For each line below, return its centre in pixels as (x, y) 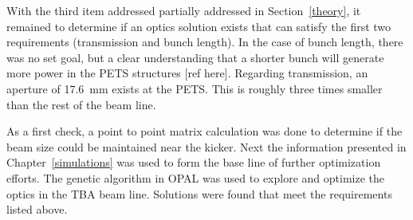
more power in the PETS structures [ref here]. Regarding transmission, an (187, 73)
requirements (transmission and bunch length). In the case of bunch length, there (205, 42)
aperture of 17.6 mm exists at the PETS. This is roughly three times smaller (195, 88)
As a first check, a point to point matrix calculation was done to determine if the (205, 131)
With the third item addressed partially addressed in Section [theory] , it (184, 10)
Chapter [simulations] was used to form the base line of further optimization (194, 162)
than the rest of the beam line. (81, 104)
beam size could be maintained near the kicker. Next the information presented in (206, 146)
